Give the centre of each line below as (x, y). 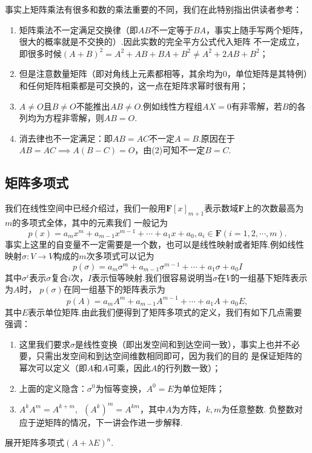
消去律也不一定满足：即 (66, 138)
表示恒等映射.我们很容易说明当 (152, 277)
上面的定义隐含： (53, 388)
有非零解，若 (257, 106)
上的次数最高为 (274, 208)
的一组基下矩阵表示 (269, 277)
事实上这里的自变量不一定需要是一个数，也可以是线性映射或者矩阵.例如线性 (154, 244)
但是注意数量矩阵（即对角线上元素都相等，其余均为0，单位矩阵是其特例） (163, 74)
